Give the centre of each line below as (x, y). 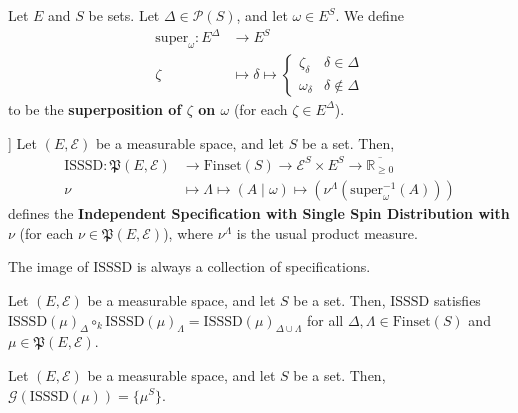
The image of (48, 266)
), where (188, 232)
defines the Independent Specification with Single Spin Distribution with (259, 213)
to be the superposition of (95, 108)
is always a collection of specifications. (253, 266)
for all (325, 319)
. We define (369, 15)
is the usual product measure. (327, 232)
